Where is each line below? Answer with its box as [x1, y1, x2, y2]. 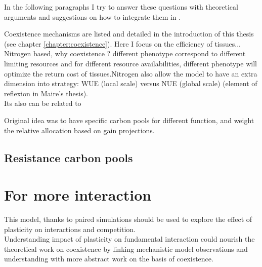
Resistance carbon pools [4, 149, 133, 165]
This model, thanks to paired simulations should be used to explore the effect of [4, 214, 252, 224]
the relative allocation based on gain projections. [4, 125, 155, 135]
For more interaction [4, 184, 152, 205]
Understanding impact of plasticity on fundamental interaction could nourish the [4, 234, 255, 244]
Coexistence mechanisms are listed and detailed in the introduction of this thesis [4, 28, 254, 39]
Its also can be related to [4, 98, 81, 108]
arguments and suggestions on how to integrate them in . [4, 11, 181, 22]
